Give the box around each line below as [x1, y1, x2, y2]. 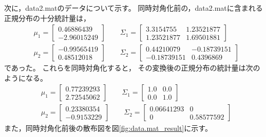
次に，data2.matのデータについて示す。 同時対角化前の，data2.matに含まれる [4, 3, 263, 13]
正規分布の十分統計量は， [4, 12, 90, 23]
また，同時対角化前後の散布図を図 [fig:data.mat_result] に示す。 [4, 122, 212, 133]
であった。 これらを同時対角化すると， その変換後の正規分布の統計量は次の [4, 62, 260, 73]
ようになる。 [4, 72, 47, 83]
